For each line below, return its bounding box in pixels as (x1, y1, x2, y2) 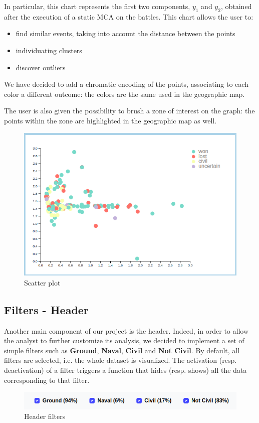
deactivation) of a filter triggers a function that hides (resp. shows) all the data (4, 364, 247, 375)
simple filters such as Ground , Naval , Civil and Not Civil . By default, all (4, 345, 240, 355)
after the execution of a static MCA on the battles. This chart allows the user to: (4, 11, 253, 22)
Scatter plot (24, 277, 61, 288)
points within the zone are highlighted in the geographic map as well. (4, 115, 217, 125)
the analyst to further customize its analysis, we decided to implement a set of (4, 335, 244, 346)
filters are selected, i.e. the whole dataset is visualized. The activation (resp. (4, 355, 237, 365)
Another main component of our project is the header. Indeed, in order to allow (4, 325, 248, 336)
